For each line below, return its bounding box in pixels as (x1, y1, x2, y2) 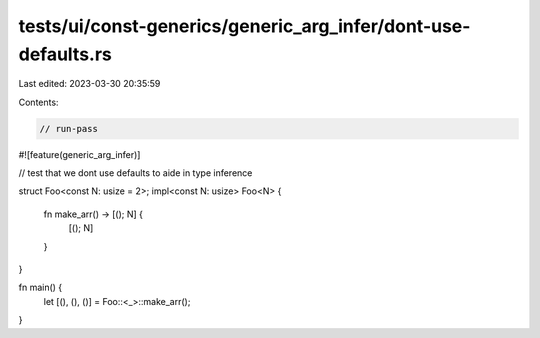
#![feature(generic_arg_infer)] (18, 148, 141, 160)
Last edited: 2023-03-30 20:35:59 (18, 78, 161, 90)
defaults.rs (18, 43, 112, 65)
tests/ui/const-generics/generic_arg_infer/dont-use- (18, 15, 471, 37)
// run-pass (39, 123, 99, 134)
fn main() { (18, 281, 63, 294)
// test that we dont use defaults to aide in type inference (18, 167, 253, 179)
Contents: (18, 96, 59, 108)
